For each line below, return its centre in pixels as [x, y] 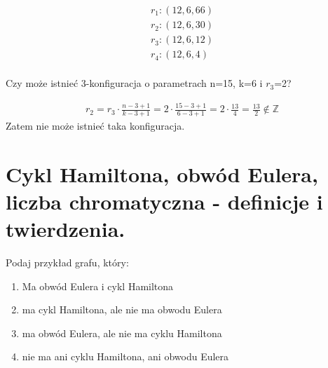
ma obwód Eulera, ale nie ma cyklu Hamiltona [122, 333]
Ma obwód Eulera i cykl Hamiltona [98, 286]
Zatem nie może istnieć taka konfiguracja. [95, 125]
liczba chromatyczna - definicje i [164, 201]
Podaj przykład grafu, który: [67, 263]
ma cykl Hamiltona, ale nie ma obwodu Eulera [122, 309]
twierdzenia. [66, 229]
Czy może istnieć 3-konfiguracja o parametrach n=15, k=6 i [134, 83]
